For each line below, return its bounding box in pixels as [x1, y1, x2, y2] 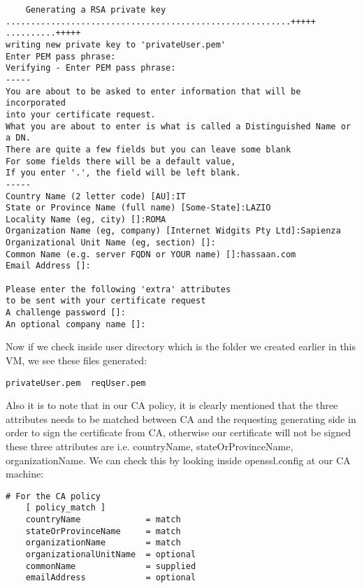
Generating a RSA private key [25, 5, 166, 15]
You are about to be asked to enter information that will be [6, 86, 301, 96]
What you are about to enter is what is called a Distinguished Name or [6, 121, 351, 131]
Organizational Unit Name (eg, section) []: [6, 238, 216, 248]
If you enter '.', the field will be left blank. [6, 168, 241, 178]
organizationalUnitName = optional [25, 550, 196, 560]
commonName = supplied [25, 561, 196, 571]
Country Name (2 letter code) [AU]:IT [6, 191, 186, 201]
